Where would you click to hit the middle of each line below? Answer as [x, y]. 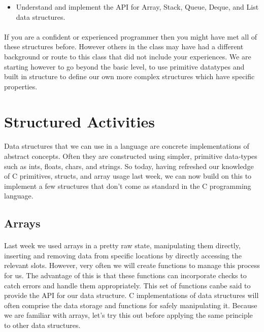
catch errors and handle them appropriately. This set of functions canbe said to [127, 285]
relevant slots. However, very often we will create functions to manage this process [132, 265]
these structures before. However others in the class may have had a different [124, 46]
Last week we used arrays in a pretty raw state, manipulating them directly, [122, 245]
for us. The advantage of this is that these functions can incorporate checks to [125, 275]
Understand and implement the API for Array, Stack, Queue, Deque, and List [137, 7]
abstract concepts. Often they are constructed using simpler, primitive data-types [131, 156]
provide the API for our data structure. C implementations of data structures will [131, 295]
